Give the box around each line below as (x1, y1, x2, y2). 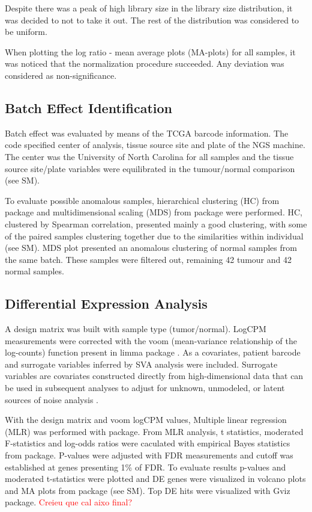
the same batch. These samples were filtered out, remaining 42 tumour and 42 (5, 253, 292, 265)
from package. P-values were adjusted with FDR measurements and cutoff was (5, 449, 293, 461)
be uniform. (5, 25, 47, 38)
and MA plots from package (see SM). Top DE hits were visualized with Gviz (5, 484, 290, 496)
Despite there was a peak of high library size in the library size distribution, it (5, 2, 293, 14)
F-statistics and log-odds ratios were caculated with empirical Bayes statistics (5, 437, 290, 449)
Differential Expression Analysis (5, 294, 208, 313)
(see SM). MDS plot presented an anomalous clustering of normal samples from (5, 241, 297, 254)
